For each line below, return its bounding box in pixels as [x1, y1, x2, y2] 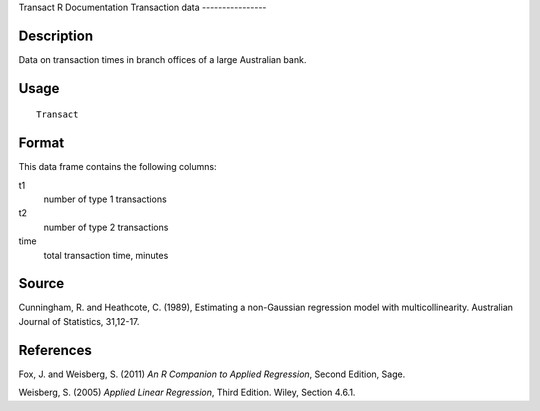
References [18, 341, 92, 359]
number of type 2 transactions [43, 221, 169, 233]
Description [18, 27, 94, 44]
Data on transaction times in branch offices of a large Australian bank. [18, 53, 307, 65]
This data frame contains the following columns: [18, 161, 217, 173]
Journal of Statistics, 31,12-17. [18, 315, 140, 327]
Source [18, 275, 65, 292]
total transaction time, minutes [43, 249, 169, 261]
